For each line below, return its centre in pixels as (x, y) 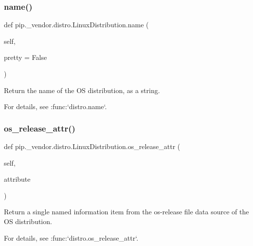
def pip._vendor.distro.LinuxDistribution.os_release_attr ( (92, 146)
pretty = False (26, 57)
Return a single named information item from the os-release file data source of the (126, 212)
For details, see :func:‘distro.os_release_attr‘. (71, 237)
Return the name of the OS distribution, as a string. (82, 90)
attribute (17, 179)
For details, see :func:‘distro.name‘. (55, 106)
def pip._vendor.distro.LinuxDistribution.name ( (76, 25)
